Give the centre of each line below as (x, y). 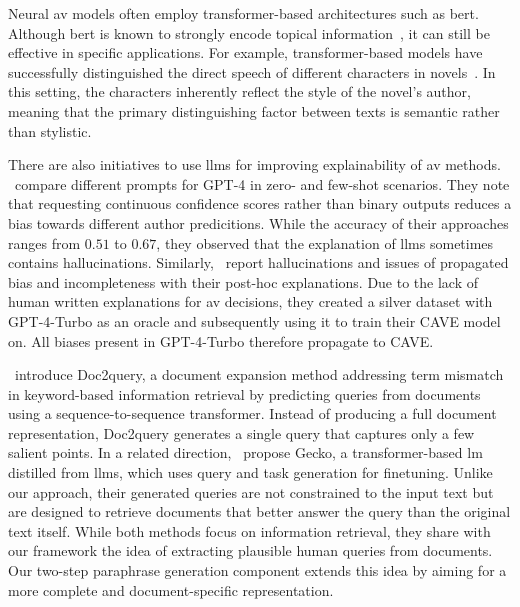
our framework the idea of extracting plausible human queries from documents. (250, 550)
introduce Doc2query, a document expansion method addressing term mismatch (259, 374)
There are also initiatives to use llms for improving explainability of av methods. (254, 164)
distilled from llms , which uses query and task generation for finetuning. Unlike (250, 472)
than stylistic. (50, 130)
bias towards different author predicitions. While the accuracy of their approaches (258, 222)
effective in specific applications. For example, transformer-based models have (245, 52)
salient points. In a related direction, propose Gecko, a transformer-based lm (245, 452)
